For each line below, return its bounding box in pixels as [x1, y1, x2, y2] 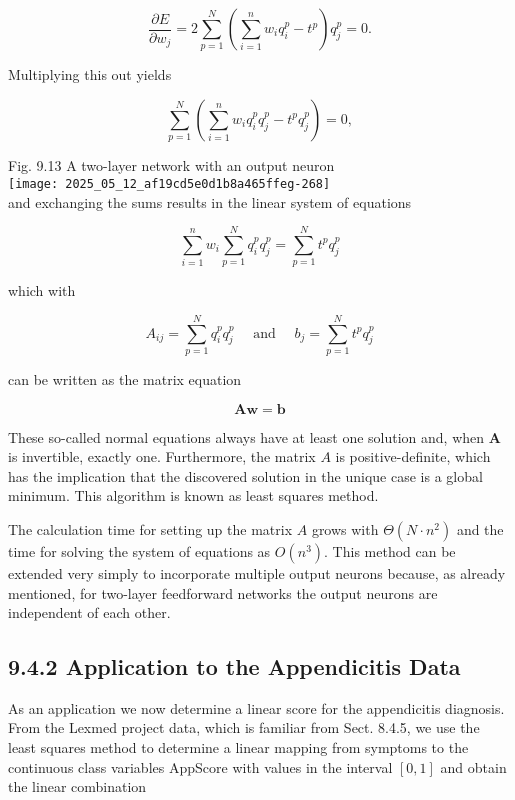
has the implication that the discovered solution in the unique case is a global [8, 465, 483, 486]
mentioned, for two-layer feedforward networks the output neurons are [8, 582, 438, 603]
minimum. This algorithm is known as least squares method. [8, 485, 379, 506]
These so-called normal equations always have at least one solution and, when [8, 426, 485, 447]
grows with [311, 518, 379, 539]
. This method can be [324, 540, 456, 561]
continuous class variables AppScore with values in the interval [8, 756, 393, 777]
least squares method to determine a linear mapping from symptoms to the [8, 737, 469, 758]
